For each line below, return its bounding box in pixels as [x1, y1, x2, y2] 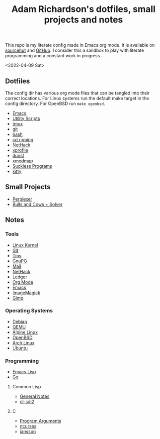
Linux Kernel [12, 242, 38, 248]
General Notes [19, 393, 50, 399]
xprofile [12, 147, 28, 153]
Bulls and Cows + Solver [12, 201, 63, 207]
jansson [19, 429, 36, 435]
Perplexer [12, 196, 32, 202]
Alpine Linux [12, 329, 38, 335]
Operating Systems [5, 307, 53, 314]
